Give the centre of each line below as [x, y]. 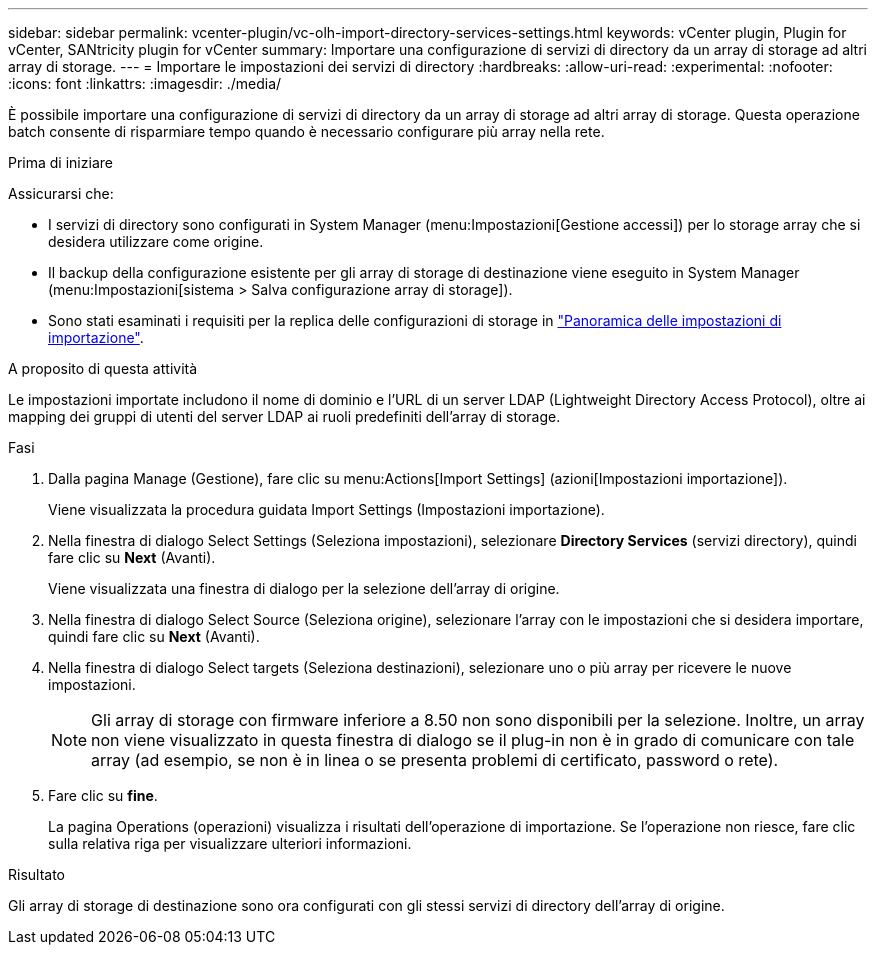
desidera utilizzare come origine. [156, 241]
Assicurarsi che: [61, 193]
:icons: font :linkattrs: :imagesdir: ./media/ [145, 83]
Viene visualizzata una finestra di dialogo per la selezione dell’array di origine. [304, 588]
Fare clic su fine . [103, 795]
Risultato [37, 874]
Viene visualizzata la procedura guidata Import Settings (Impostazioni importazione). [326, 509]
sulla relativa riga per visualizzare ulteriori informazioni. [230, 843]
